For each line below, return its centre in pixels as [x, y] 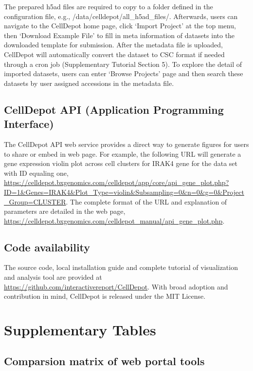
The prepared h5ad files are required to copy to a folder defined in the [108, 6]
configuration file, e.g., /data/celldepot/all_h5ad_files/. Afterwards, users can [121, 16]
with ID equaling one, [36, 173]
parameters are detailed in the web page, [65, 211]
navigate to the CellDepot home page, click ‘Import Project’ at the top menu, [120, 26]
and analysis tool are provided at [53, 277]
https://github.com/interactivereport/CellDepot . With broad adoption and [116, 286]
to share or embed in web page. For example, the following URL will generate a [123, 154]
